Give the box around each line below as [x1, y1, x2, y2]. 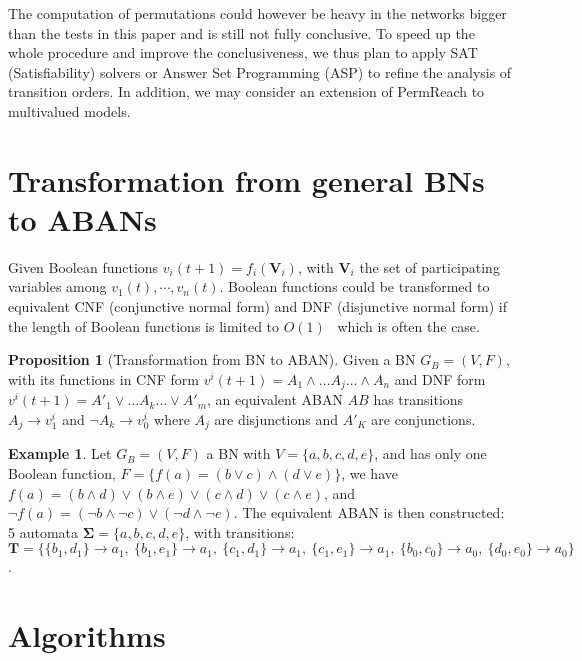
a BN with [206, 443, 271, 464]
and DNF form [394, 368, 486, 389]
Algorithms [8, 615, 166, 656]
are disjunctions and [214, 408, 339, 429]
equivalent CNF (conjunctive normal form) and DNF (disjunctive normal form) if [8, 296, 508, 317]
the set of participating [359, 256, 500, 277]
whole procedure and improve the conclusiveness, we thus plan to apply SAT [8, 42, 478, 63]
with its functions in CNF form [8, 368, 199, 389]
